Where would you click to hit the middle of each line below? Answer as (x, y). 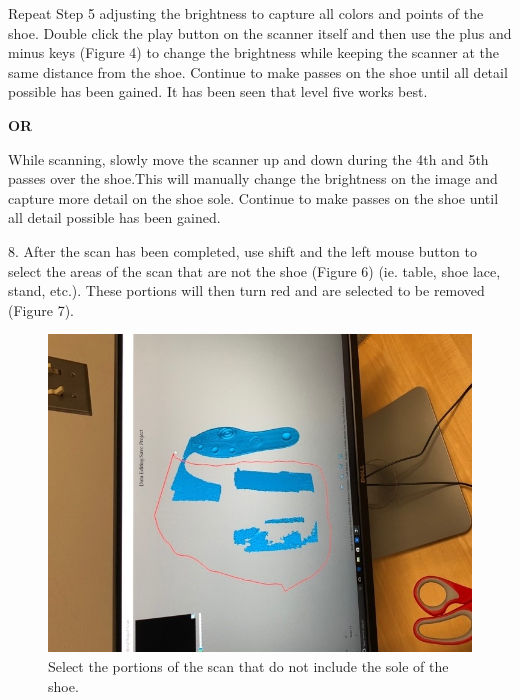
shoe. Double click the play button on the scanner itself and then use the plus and (260, 32)
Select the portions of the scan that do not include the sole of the (248, 665)
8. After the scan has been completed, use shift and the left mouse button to (243, 250)
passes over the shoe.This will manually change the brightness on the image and (253, 178)
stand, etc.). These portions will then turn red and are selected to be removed (246, 290)
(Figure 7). (41, 309)
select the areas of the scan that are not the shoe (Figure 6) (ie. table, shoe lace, (254, 270)
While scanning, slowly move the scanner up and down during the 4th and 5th (248, 158)
